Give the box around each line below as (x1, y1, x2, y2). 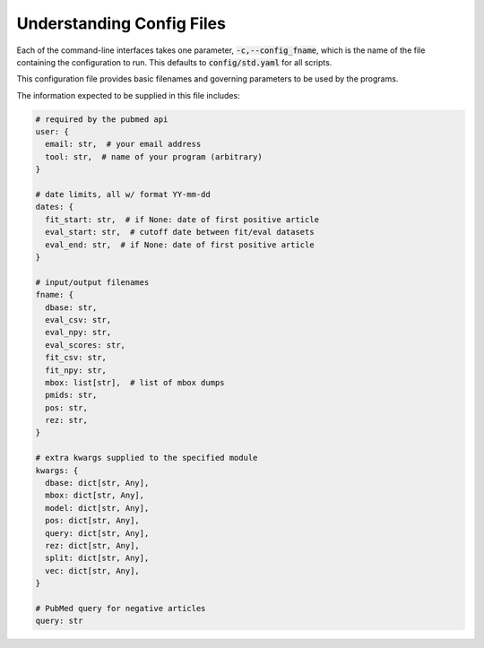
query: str (35, 616, 83, 626)
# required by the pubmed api (35, 114, 169, 125)
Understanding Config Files (16, 13, 226, 33)
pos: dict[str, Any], (45, 515, 141, 526)
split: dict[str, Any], (45, 553, 150, 564)
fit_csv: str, (45, 352, 108, 363)
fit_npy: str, (45, 365, 108, 376)
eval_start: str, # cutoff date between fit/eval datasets (45, 227, 315, 238)
